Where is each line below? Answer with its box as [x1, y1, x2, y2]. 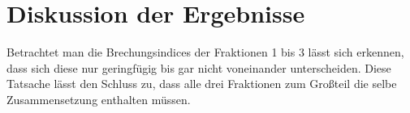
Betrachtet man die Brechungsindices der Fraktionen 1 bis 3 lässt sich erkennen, [6, 44, 404, 61]
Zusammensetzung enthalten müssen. [6, 90, 191, 107]
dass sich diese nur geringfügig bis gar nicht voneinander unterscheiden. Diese [6, 59, 391, 76]
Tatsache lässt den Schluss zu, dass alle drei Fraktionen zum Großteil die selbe [6, 75, 397, 92]
